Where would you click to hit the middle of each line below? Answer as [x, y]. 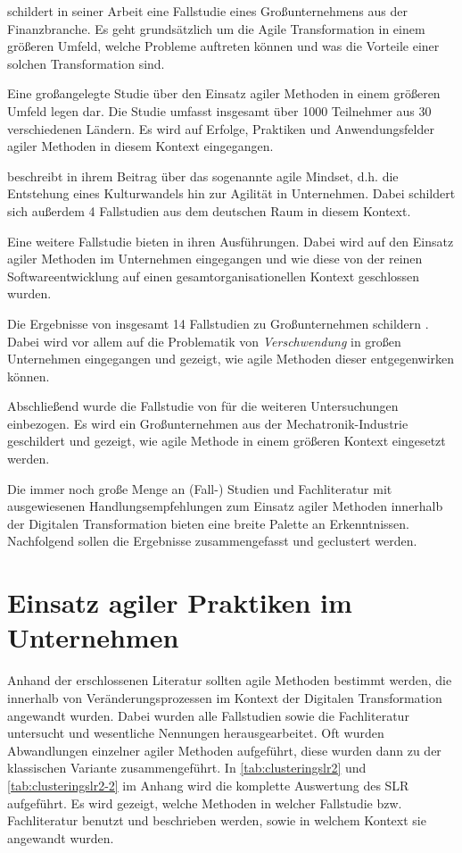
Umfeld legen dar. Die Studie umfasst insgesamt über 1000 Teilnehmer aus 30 [219, 110]
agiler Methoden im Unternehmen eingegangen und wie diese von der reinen [215, 259]
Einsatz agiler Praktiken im [180, 602]
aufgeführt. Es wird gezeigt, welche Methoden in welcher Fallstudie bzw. [205, 803]
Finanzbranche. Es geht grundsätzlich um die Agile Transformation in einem [216, 28]
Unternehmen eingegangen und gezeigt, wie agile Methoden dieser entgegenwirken [231, 359]
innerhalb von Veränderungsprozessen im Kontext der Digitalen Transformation [225, 697]
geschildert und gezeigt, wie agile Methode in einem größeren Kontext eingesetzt [227, 441]
